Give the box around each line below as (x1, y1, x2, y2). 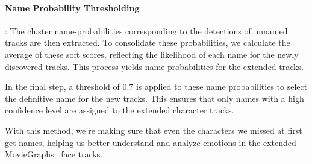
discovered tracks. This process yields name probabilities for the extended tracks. (5, 60, 304, 72)
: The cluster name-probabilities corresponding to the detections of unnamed (5, 24, 288, 37)
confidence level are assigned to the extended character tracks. (5, 104, 234, 116)
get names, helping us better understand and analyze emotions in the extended (5, 136, 296, 148)
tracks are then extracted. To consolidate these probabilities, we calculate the (5, 36, 290, 49)
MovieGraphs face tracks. (5, 148, 103, 160)
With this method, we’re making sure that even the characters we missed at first (5, 124, 302, 136)
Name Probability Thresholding (5, 1, 140, 14)
